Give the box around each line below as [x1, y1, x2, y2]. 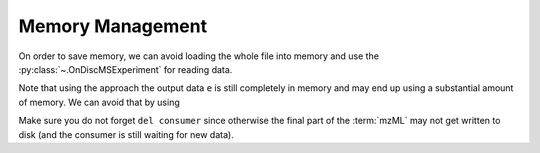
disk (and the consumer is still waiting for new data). [18, 128, 234, 140]
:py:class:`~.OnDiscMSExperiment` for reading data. [18, 63, 233, 75]
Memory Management [18, 15, 208, 37]
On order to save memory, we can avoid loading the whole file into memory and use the [18, 50, 380, 62]
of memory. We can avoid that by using [18, 96, 180, 108]
